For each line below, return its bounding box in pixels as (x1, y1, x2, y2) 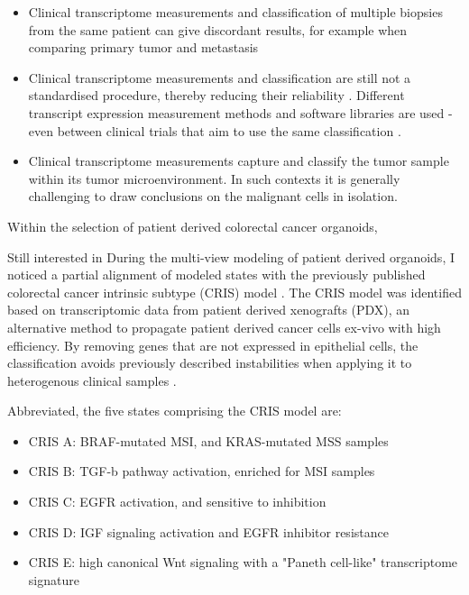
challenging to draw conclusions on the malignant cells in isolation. (28, 187, 398, 206)
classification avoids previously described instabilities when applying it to (7, 353, 412, 372)
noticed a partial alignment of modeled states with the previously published (7, 265, 426, 284)
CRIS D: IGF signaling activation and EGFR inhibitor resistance (28, 522, 389, 541)
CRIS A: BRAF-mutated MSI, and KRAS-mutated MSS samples (28, 431, 389, 450)
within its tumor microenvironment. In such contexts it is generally (28, 169, 400, 188)
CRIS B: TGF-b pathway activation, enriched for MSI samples (28, 462, 375, 481)
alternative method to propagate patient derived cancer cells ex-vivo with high (7, 317, 441, 336)
